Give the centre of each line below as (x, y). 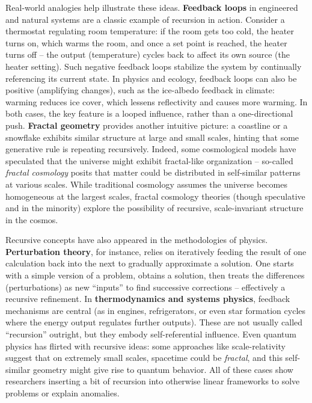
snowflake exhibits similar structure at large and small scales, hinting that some (152, 137)
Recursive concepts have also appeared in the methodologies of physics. (137, 240)
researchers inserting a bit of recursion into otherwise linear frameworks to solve (153, 381)
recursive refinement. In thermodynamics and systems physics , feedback (148, 299)
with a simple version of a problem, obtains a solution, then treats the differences (155, 275)
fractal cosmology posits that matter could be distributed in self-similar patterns (153, 172)
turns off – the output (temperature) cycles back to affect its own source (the (148, 54)
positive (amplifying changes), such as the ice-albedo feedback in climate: (140, 90)
